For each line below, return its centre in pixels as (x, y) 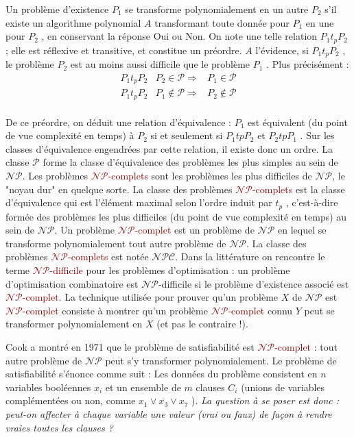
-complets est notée (108, 257)
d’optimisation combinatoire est (72, 283)
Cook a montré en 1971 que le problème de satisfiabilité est (130, 347)
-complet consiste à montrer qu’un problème (115, 310)
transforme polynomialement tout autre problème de (116, 243)
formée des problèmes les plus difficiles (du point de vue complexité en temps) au (176, 216)
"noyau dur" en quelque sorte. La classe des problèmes (119, 189)
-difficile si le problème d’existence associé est (253, 283)
